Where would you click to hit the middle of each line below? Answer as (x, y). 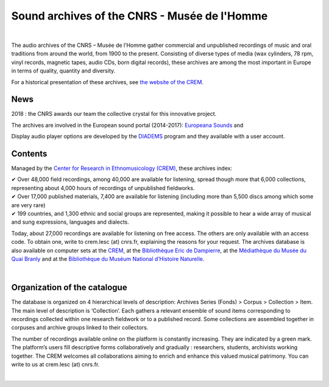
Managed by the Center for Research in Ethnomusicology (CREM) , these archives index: (122, 168)
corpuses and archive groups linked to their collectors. (80, 328)
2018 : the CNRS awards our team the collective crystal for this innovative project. (114, 114)
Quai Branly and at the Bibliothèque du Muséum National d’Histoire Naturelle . (108, 259)
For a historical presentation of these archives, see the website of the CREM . (108, 82)
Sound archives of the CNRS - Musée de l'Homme (140, 16)
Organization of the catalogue (69, 287)
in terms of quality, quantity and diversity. (63, 71)
